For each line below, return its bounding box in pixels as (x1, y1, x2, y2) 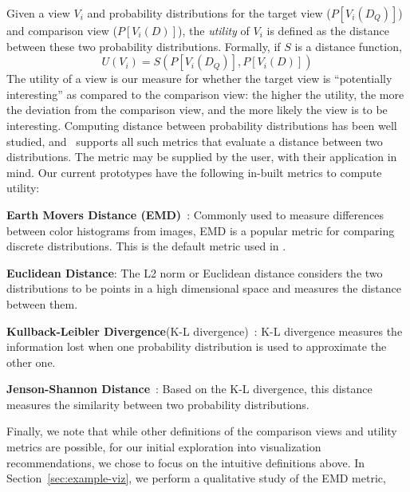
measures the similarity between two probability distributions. (6, 396, 309, 412)
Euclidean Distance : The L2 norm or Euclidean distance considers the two (6, 264, 383, 281)
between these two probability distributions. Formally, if (6, 37, 281, 54)
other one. (6, 353, 56, 370)
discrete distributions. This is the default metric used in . (6, 238, 286, 254)
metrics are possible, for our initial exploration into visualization (6, 439, 321, 455)
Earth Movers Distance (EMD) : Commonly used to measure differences (6, 206, 384, 222)
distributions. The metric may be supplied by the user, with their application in (6, 148, 397, 165)
